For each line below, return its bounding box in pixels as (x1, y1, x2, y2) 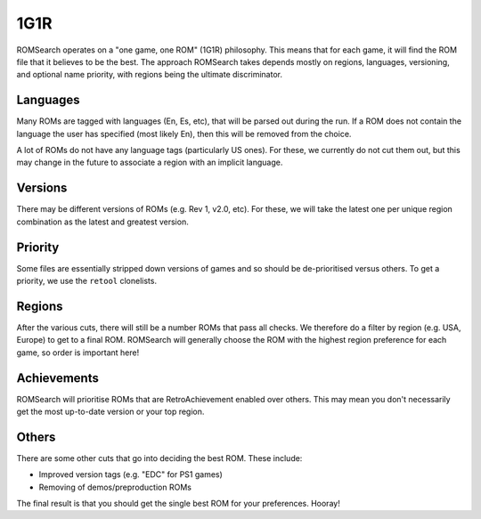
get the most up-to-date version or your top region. (16, 406, 205, 417)
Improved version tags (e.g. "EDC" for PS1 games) (38, 469, 223, 480)
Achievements (16, 370, 100, 385)
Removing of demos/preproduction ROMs (38, 482, 192, 492)
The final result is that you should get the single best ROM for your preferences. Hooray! (16, 499, 340, 509)
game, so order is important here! (16, 347, 140, 358)
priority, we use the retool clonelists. (16, 276, 158, 286)
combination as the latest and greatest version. (16, 216, 189, 227)
